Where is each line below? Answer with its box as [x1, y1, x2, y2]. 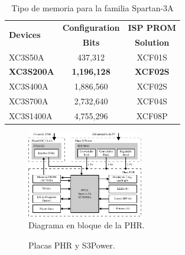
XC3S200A [9, 65, 54, 78]
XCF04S [137, 95, 167, 107]
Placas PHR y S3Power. [28, 238, 115, 251]
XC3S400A [9, 80, 48, 93]
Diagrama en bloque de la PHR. [28, 218, 145, 231]
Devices [9, 28, 41, 41]
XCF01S [137, 50, 167, 63]
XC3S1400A [9, 109, 53, 122]
